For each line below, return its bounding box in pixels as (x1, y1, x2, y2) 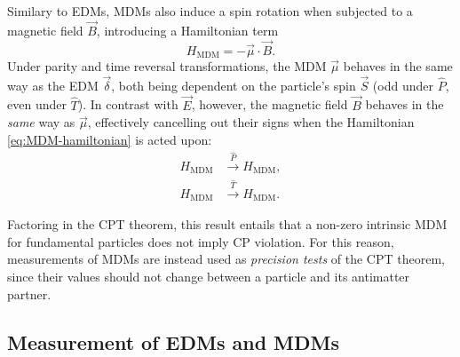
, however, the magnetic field (191, 95, 348, 114)
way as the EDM (7, 75, 99, 94)
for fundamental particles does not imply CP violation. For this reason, (7, 232, 394, 250)
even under (7, 95, 67, 114)
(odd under (372, 75, 433, 94)
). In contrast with (77, 95, 178, 114)
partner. (7, 284, 52, 303)
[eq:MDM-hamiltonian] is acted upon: (7, 130, 212, 148)
